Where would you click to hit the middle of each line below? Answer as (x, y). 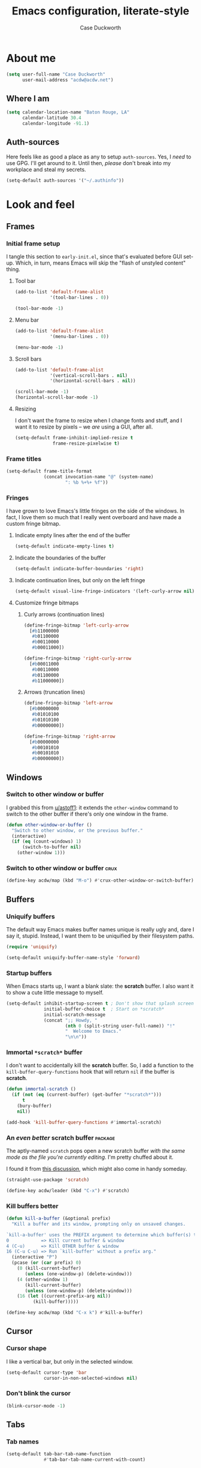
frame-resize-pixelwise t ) (86, 443)
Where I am (28, 98)
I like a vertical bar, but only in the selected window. (70, 1361)
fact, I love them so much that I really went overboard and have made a (94, 517)
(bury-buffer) (34, 1106)
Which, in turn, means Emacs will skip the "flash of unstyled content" (100, 263)
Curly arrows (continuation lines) (64, 614)
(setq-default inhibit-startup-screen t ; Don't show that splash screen (100, 1003)
